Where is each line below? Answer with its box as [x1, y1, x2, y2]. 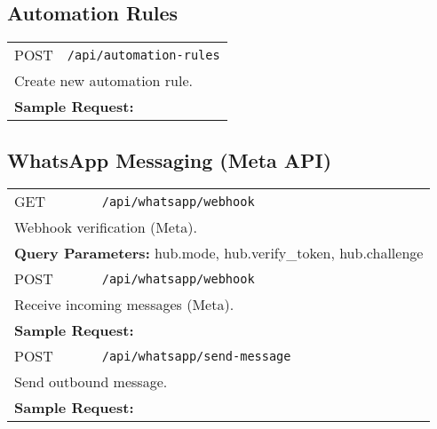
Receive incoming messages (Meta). [14, 294, 234, 315]
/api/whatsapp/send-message [101, 348, 291, 363]
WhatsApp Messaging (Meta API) [7, 146, 332, 173]
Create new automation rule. [14, 70, 193, 91]
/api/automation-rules [67, 47, 220, 62]
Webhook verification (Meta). [14, 217, 197, 238]
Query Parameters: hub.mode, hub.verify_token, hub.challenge [14, 242, 424, 264]
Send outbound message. [14, 371, 168, 393]
